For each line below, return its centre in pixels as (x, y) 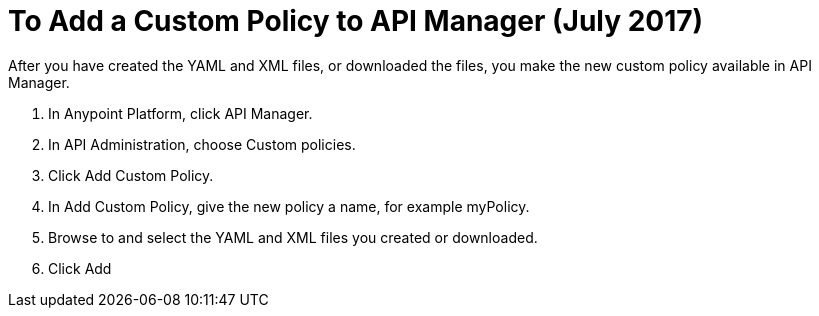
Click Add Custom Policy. (131, 175)
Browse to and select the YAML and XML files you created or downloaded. (293, 237)
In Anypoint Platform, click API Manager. (180, 113)
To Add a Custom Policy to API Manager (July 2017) (356, 21)
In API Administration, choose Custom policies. (202, 144)
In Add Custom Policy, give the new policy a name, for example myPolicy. (289, 206)
